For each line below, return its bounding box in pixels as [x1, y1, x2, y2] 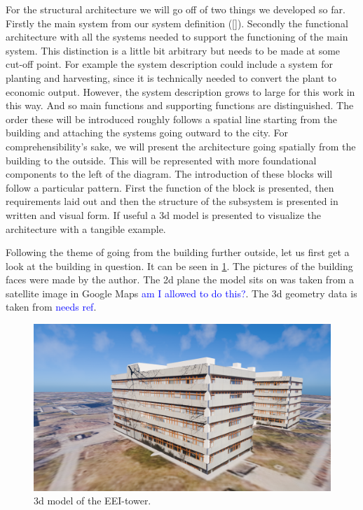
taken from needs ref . [6, 299, 97, 314]
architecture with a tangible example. [6, 221, 166, 236]
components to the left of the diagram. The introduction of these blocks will [6, 167, 333, 181]
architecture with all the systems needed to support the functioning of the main [6, 29, 348, 44]
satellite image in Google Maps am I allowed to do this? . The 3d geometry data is [6, 285, 357, 300]
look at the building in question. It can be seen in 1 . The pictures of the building [6, 258, 353, 273]
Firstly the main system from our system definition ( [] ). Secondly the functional [6, 15, 348, 30]
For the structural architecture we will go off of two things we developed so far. [6, 2, 345, 16]
